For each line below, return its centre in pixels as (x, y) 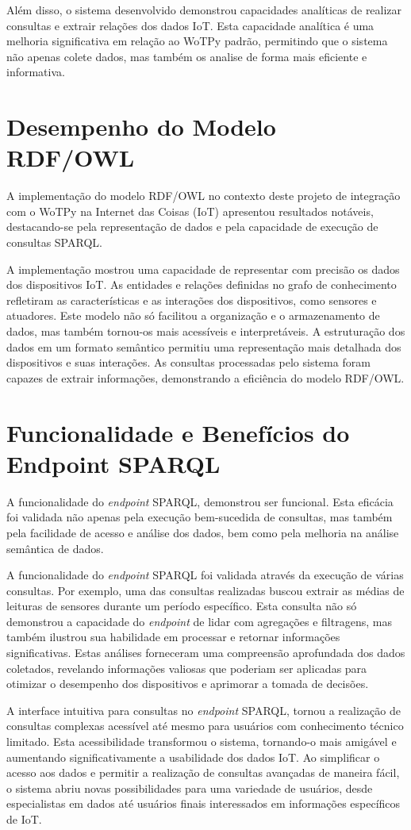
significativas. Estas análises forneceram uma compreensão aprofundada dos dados (206, 653)
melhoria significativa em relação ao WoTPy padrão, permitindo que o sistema (197, 41)
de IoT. (24, 819)
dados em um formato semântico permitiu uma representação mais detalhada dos (204, 346)
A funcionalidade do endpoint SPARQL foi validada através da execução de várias (205, 575)
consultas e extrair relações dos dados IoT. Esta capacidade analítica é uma (190, 25)
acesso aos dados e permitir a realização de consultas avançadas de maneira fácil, (203, 772)
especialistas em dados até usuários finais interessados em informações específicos (204, 803)
